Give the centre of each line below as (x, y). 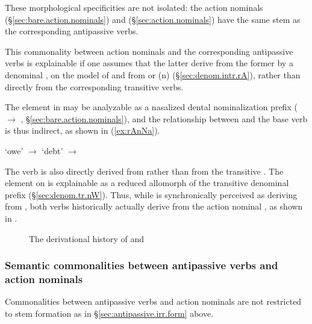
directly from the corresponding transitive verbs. (94, 86)
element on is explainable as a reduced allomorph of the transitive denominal (147, 183)
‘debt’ (52, 150)
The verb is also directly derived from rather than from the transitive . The (144, 171)
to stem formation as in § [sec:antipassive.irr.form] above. (109, 313)
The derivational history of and (87, 238)
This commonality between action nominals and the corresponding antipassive (149, 51)
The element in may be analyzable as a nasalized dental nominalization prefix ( (151, 107)
